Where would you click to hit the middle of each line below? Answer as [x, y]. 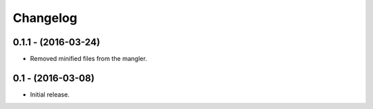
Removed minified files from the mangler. [89, 59]
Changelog [45, 18]
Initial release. [50, 94]
